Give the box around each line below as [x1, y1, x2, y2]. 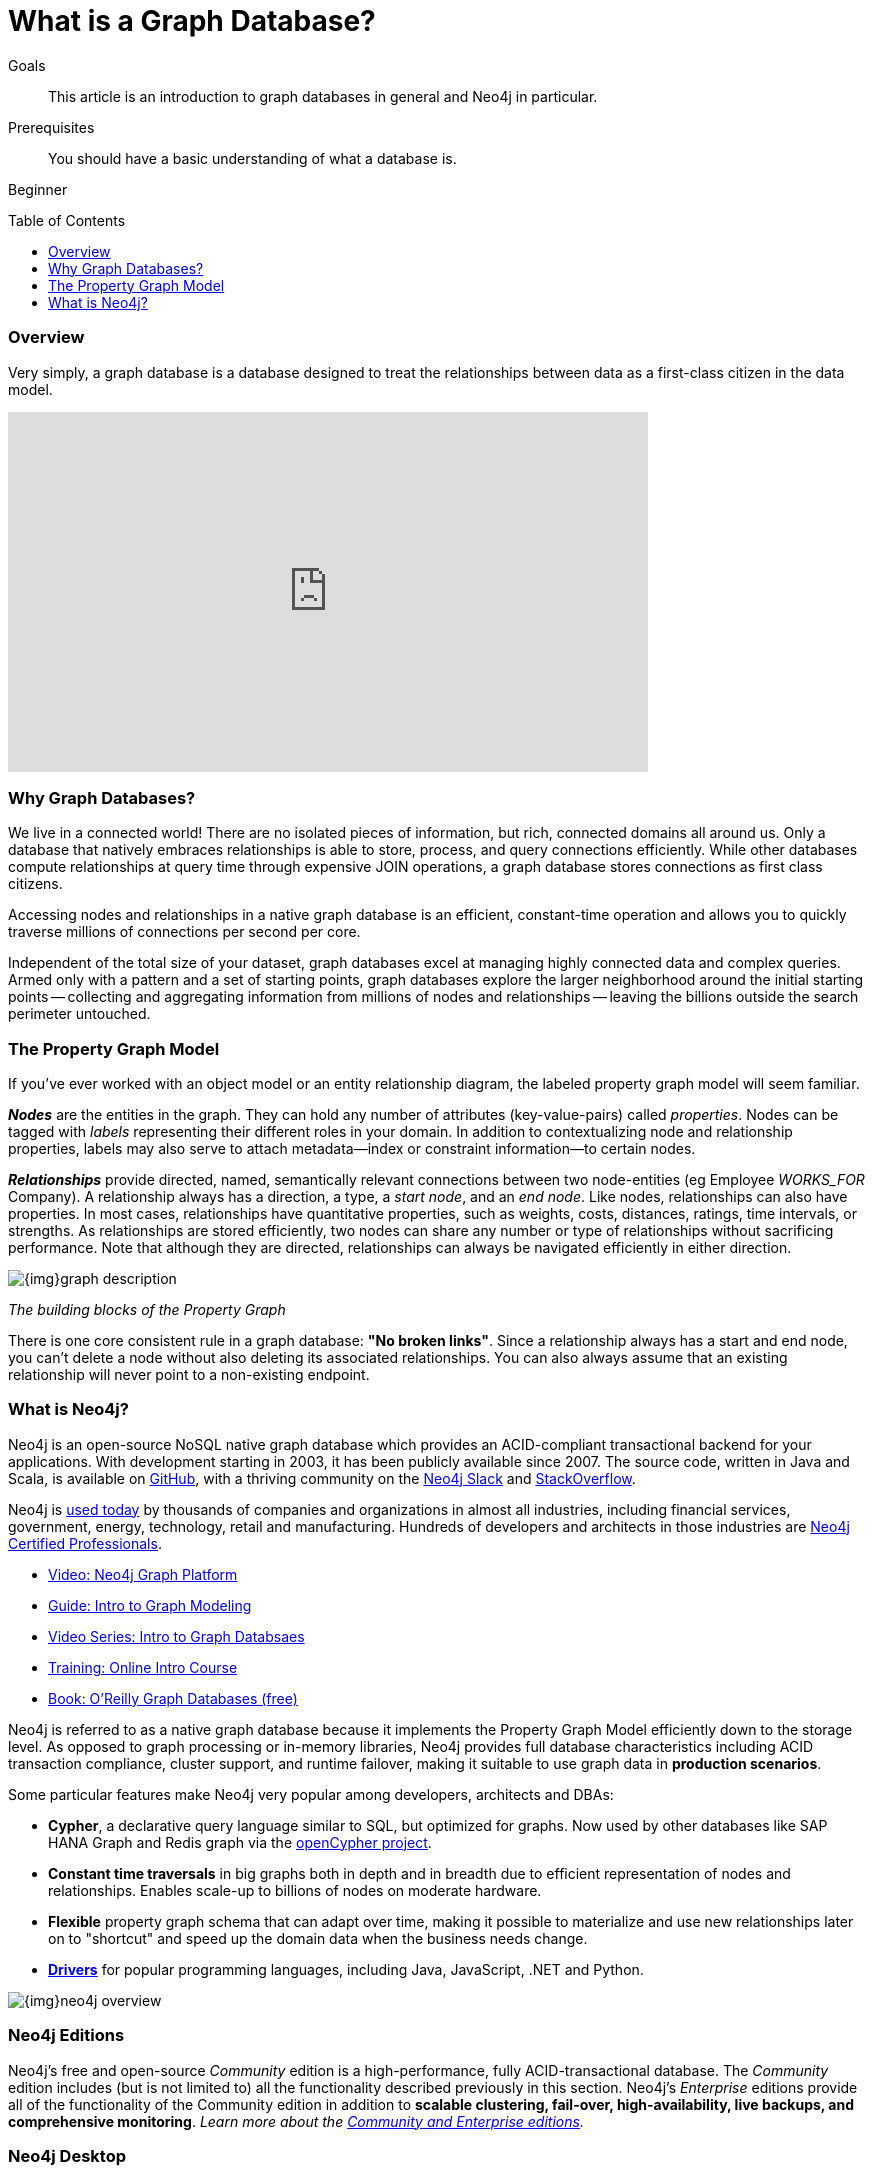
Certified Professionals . [8, 1534, 162, 1552]
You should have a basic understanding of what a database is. [48, 149, 457, 167]
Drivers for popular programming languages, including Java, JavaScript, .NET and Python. [48, 1960, 644, 1978]
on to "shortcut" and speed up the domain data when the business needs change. [48, 1929, 588, 1947]
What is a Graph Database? [8, 4, 376, 38]
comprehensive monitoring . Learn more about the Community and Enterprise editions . [8, 2112, 584, 2130]
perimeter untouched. [8, 1005, 151, 1023]
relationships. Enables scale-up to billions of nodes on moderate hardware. [48, 1881, 542, 1899]
